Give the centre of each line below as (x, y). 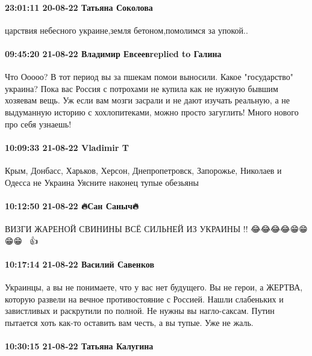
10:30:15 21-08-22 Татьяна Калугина (79, 345)
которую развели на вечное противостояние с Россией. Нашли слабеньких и (144, 299)
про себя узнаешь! (38, 124)
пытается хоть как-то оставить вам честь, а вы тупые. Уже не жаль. (129, 322)
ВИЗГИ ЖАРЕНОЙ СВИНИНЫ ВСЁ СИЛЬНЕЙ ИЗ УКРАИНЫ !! (126, 228)
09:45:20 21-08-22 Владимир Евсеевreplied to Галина (113, 53)
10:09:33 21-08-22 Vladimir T (67, 147)
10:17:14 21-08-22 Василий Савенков (80, 264)
